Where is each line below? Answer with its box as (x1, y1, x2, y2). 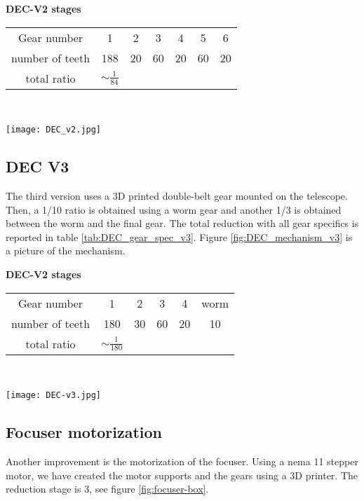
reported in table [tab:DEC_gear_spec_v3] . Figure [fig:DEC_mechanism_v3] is (6, 229, 353, 244)
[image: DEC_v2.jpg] (6, 125, 102, 135)
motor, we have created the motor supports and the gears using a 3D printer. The (6, 467, 358, 482)
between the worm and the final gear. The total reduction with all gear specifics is (6, 216, 359, 231)
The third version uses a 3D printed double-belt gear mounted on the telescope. (6, 188, 348, 203)
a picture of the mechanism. (6, 243, 126, 258)
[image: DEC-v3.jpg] (6, 390, 102, 401)
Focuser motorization (6, 421, 163, 443)
